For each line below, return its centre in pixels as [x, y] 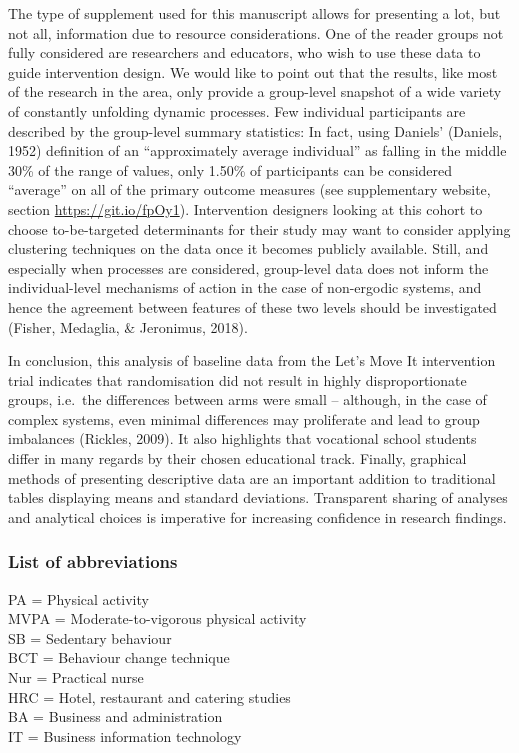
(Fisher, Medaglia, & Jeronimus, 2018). [128, 326]
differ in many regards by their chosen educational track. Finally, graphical [237, 458]
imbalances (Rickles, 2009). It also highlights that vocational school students [242, 438]
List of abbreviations [93, 561]
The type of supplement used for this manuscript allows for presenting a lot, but [254, 13]
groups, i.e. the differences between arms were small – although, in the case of [247, 399]
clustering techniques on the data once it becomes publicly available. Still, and [248, 248]
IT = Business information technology [125, 735]
